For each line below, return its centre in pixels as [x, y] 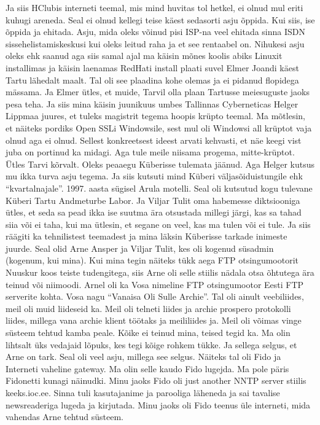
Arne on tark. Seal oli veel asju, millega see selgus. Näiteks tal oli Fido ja [143, 357]
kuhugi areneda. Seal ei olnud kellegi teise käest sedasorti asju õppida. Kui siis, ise [160, 19]
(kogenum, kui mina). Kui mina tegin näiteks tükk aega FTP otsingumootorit [152, 260]
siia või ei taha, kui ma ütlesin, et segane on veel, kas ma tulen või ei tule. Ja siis [158, 224]
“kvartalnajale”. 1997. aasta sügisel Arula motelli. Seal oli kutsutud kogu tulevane [159, 188]
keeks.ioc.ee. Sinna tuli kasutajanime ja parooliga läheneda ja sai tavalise [143, 392]
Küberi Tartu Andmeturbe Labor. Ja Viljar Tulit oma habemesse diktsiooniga [153, 200]
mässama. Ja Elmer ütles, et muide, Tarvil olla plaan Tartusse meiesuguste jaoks [158, 92]
